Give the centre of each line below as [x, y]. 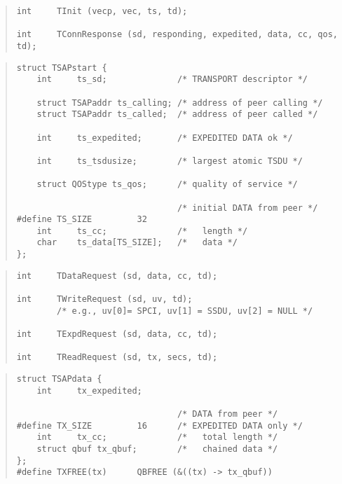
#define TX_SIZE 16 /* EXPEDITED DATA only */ [159, 426]
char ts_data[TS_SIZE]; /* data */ [137, 243]
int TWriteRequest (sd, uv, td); [104, 299]
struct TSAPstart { [62, 68]
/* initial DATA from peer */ [247, 208]
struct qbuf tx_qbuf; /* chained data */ [157, 449]
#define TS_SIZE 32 [82, 220]
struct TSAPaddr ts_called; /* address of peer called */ [177, 115]
